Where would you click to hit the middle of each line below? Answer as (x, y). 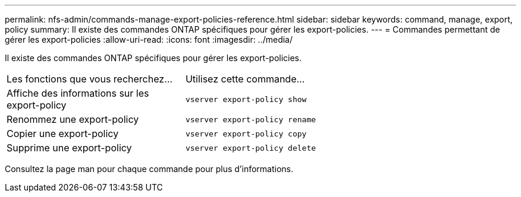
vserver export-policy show (246, 99)
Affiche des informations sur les (78, 93)
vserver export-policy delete (251, 148)
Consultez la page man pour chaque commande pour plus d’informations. (149, 169)
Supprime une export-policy (69, 148)
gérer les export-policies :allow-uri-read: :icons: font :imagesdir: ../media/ (149, 39)
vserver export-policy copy (246, 134)
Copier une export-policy (63, 134)
